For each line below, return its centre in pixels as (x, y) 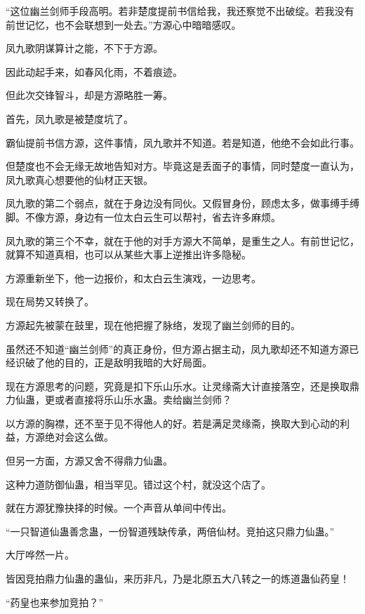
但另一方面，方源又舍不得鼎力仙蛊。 (89, 461)
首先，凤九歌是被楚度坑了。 (69, 118)
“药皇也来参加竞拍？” (55, 602)
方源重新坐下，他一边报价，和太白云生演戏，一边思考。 (133, 278)
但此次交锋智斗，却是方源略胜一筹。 (89, 95)
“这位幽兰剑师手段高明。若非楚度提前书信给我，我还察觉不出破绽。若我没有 (180, 11)
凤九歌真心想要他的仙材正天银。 (79, 179)
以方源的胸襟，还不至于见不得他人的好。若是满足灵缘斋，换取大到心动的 (173, 423)
